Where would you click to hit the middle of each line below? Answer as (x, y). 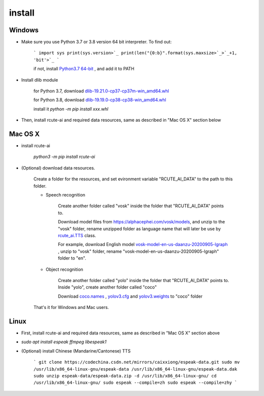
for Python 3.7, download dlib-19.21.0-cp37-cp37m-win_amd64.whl (101, 91)
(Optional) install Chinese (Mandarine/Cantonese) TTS (76, 351)
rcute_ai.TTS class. (77, 235)
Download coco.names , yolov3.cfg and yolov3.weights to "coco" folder (130, 296)
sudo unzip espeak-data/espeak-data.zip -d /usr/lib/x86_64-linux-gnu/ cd (125, 376)
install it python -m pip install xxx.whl (71, 109)
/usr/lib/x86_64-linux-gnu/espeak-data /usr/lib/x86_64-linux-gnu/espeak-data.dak (135, 369)
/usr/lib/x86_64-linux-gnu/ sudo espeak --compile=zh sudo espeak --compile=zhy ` (135, 383)
